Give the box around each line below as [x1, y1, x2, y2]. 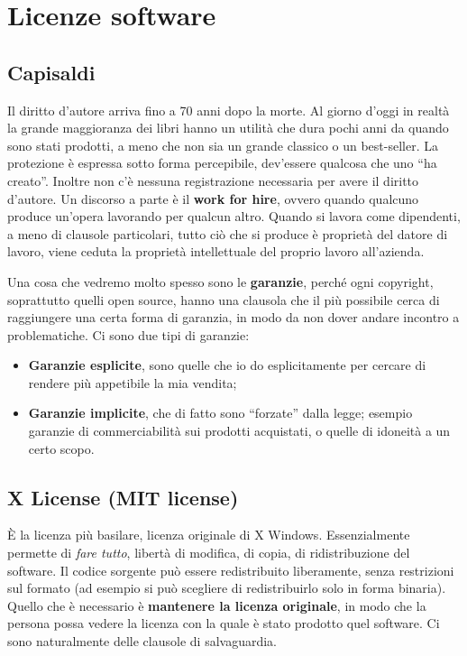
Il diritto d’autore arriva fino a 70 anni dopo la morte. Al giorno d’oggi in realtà [7, 100, 450, 119]
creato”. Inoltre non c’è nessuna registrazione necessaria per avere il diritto [7, 171, 419, 189]
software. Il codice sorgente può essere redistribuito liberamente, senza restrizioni [7, 560, 454, 579]
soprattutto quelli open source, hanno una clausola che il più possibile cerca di [7, 290, 440, 309]
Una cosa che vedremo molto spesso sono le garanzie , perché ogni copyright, [7, 272, 434, 291]
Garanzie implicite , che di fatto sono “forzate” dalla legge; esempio [28, 403, 413, 422]
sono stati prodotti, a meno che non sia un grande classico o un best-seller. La [7, 135, 438, 154]
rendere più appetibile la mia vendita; [28, 373, 237, 392]
